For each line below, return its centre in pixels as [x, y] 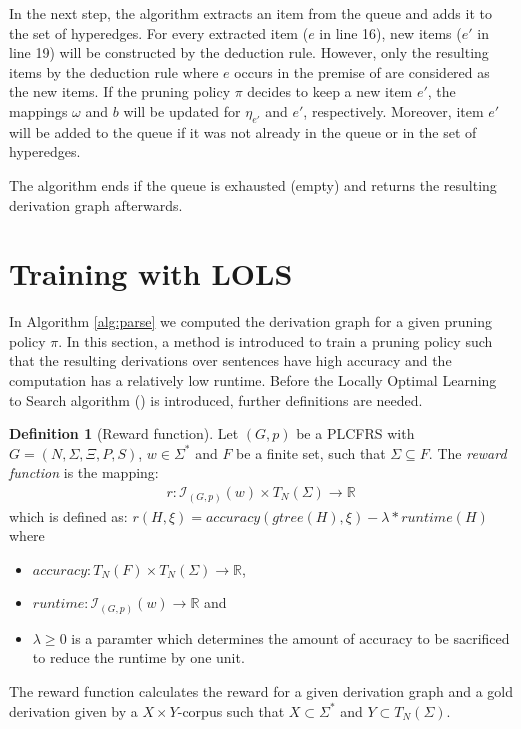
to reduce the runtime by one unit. [138, 657]
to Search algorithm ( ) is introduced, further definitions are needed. [216, 399]
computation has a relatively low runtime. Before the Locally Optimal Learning [253, 380]
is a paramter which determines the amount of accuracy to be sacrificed [290, 637]
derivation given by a [73, 710]
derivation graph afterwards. [96, 204]
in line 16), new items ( [390, 32]
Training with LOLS [151, 273]
